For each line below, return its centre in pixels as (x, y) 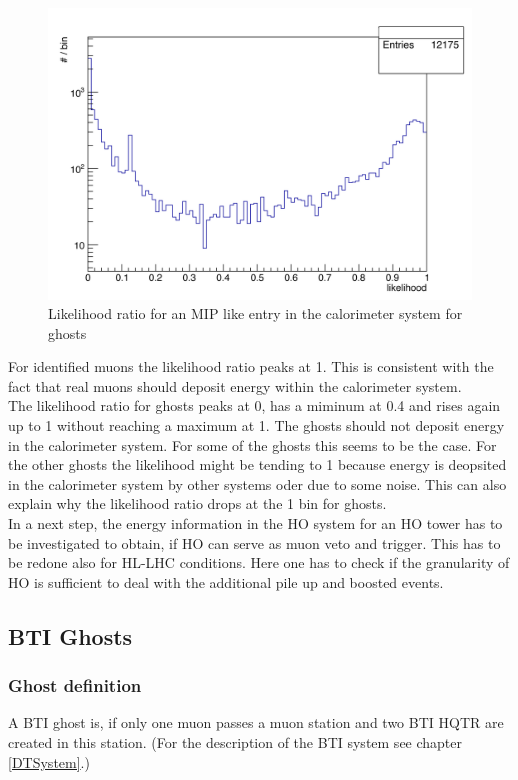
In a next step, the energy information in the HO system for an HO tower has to (255, 523)
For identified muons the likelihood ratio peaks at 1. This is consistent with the (251, 366)
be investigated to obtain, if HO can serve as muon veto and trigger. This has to (254, 542)
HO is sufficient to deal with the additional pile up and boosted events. (226, 581)
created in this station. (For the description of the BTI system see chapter (235, 742)
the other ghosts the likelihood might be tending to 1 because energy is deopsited (257, 464)
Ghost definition (75, 685)
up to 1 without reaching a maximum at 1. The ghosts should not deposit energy (256, 425)
